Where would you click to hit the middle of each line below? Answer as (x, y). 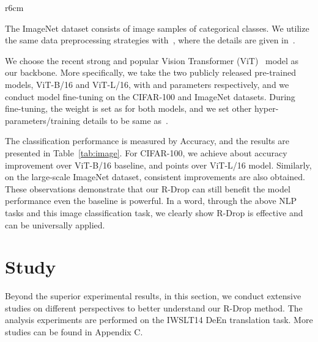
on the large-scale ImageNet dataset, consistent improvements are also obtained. (155, 177)
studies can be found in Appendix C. (74, 332)
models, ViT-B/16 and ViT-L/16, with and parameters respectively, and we (147, 84)
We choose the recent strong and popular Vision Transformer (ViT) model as (152, 60)
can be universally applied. (55, 224)
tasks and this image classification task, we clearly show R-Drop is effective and (154, 212)
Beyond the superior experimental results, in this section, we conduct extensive (153, 296)
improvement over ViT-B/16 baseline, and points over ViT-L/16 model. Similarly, (158, 165)
